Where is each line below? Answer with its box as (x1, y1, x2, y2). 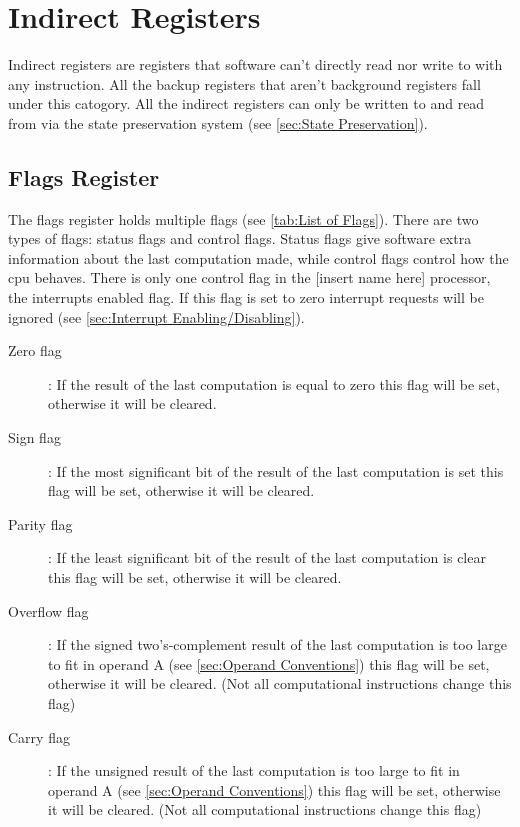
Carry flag (8, 726, 70, 747)
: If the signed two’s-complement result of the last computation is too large (48, 634, 507, 655)
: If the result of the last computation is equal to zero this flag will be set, (48, 373, 500, 394)
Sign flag (8, 427, 61, 448)
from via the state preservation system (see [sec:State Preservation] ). (8, 112, 428, 133)
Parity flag (8, 513, 73, 534)
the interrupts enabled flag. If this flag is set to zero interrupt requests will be (8, 287, 484, 308)
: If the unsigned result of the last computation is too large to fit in (48, 760, 460, 781)
